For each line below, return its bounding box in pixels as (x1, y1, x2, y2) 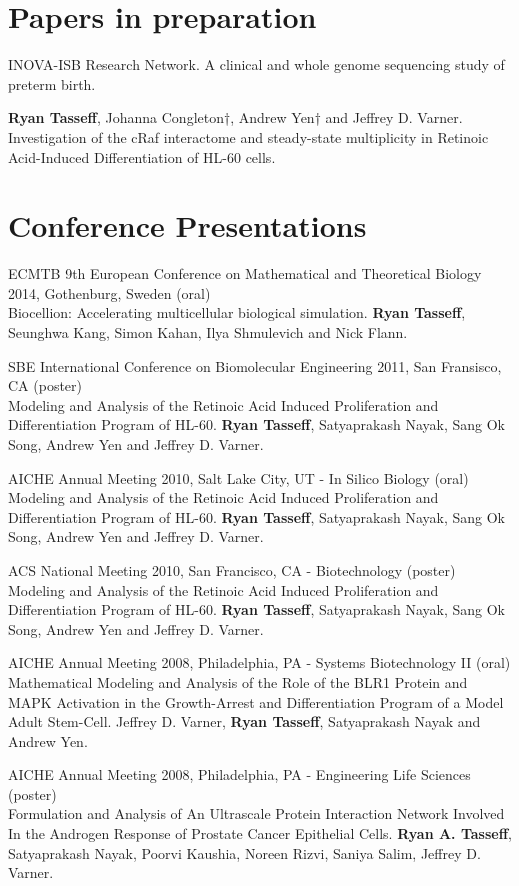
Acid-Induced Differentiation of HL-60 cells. (8, 146, 276, 167)
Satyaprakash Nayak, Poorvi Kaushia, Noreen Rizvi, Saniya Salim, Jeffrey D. (8, 842, 481, 863)
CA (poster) (8, 375, 83, 396)
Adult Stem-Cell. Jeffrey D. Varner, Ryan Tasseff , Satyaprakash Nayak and (8, 711, 481, 732)
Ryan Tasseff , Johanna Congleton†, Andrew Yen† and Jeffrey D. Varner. (8, 107, 463, 128)
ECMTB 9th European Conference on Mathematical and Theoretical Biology (8, 263, 482, 284)
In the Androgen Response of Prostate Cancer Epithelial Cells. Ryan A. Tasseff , (8, 823, 513, 844)
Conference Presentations (8, 205, 367, 246)
